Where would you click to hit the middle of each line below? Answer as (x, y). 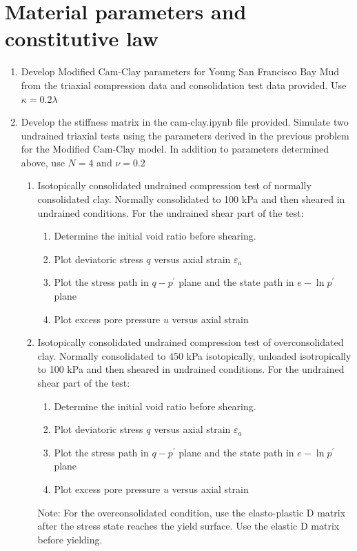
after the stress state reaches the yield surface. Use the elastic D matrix (188, 526)
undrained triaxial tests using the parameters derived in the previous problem (185, 135)
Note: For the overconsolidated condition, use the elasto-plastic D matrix (192, 512)
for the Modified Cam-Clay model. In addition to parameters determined (175, 149)
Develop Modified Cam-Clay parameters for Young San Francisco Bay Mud (180, 71)
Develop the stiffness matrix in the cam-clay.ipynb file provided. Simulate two (185, 122)
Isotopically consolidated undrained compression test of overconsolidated (191, 342)
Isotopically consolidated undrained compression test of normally (174, 185)
